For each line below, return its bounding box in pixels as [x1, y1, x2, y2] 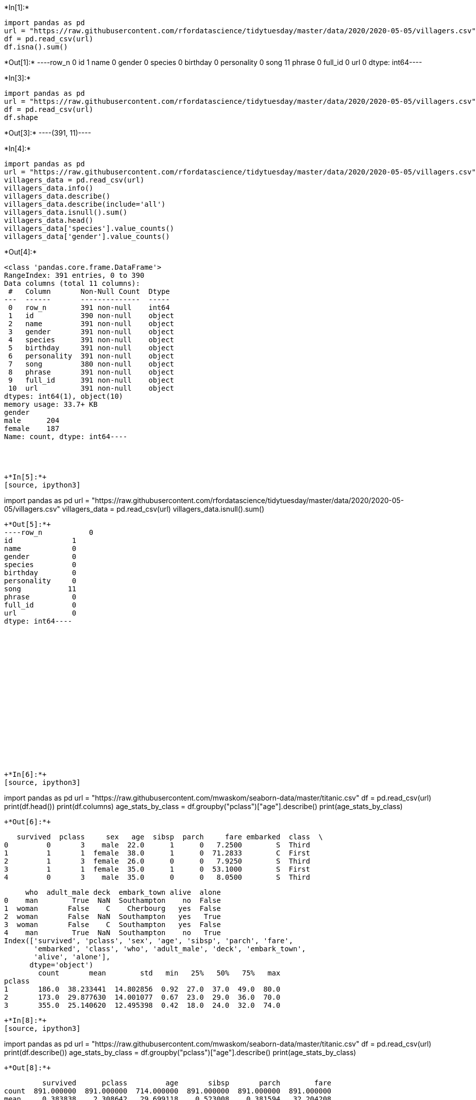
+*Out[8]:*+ [4, 1064, 51, 1072]
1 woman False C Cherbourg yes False [4, 904, 221, 912]
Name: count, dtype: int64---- [4, 433, 128, 441]
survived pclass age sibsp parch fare [42, 1079, 332, 1087]
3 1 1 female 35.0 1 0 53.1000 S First [4, 865, 310, 873]
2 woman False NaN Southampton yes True [4, 912, 221, 921]
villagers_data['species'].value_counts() [4, 224, 174, 232]
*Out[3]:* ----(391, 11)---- [4, 129, 91, 137]
